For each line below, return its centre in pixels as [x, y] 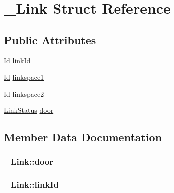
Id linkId [17, 60]
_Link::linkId [31, 184]
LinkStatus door [29, 110]
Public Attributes [50, 39]
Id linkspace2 [24, 93]
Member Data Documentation [83, 137]
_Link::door [29, 161]
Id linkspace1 [24, 77]
